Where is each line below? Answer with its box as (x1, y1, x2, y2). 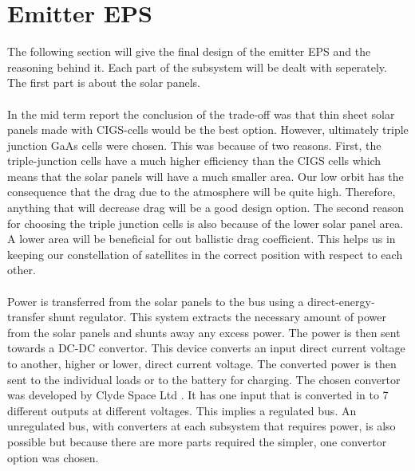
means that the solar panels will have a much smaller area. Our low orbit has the (7, 167, 404, 184)
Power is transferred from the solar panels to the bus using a (7, 292, 304, 309)
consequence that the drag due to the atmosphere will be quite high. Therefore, (7, 183, 396, 200)
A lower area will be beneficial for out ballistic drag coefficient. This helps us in (7, 230, 396, 247)
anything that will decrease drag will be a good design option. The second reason (7, 199, 405, 216)
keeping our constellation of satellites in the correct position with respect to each (7, 245, 403, 262)
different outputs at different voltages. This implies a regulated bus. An (7, 402, 357, 418)
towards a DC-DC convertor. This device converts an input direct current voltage (7, 340, 405, 356)
